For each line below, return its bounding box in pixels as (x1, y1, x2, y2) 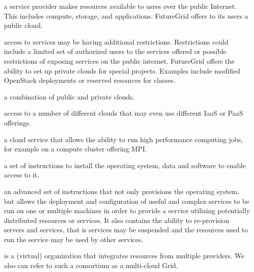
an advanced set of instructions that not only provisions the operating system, (4, 186, 239, 196)
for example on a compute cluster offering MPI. (4, 144, 147, 154)
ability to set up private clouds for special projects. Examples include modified (4, 65, 240, 75)
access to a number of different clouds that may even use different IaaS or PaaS (4, 108, 243, 118)
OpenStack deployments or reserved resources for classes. (4, 75, 175, 85)
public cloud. (4, 20, 43, 30)
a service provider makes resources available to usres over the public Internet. (4, 1, 237, 11)
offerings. (4, 117, 31, 127)
